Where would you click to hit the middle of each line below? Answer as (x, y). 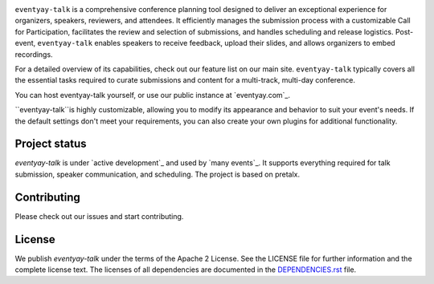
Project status (51, 144)
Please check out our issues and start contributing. (99, 216)
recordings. (34, 54)
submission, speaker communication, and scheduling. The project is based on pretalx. (158, 174)
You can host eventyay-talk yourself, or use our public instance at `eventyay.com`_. (153, 95)
